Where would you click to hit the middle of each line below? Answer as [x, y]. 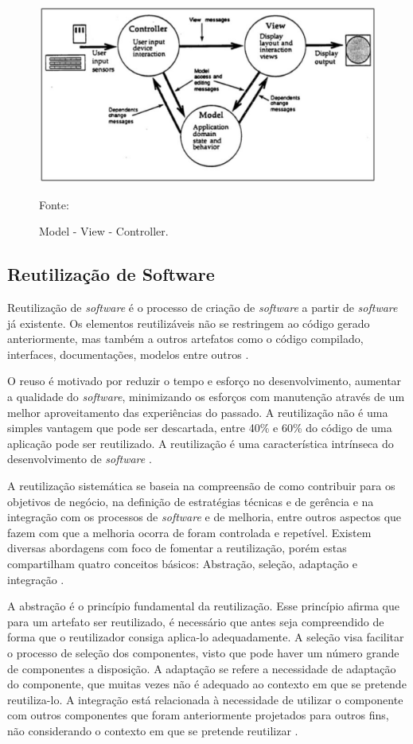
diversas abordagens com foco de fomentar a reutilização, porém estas [177, 548]
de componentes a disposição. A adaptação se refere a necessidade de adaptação [202, 668]
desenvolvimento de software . [80, 459]
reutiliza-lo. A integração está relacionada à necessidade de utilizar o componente [205, 699]
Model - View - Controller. [104, 231]
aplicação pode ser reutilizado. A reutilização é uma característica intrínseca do [201, 443]
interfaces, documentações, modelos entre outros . [128, 354]
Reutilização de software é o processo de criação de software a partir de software [203, 308]
